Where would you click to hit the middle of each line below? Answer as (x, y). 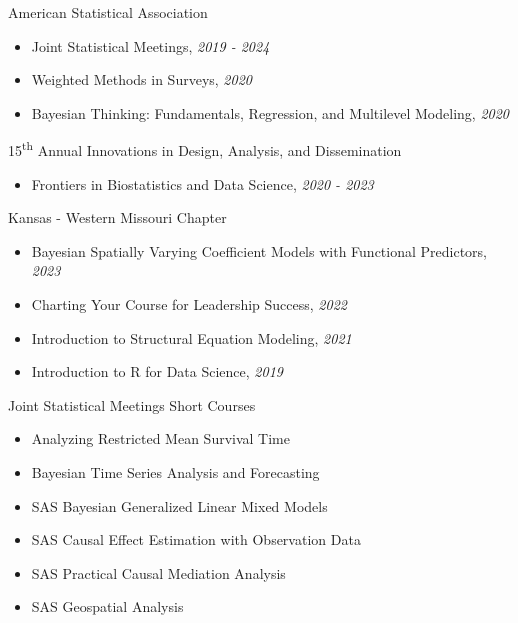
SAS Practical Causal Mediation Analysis (158, 572)
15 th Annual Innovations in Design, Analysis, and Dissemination (205, 149)
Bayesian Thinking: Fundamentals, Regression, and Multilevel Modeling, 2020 (270, 112)
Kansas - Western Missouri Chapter (117, 217)
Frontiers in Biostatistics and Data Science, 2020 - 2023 (202, 183)
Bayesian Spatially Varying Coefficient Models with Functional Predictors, (259, 250)
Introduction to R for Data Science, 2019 (157, 371)
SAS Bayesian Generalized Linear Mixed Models (179, 505)
